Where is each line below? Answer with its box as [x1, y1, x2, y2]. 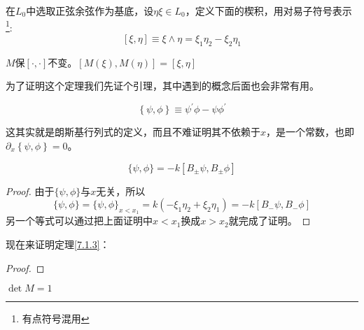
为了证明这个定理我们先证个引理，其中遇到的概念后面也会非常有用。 [6, 78, 319, 93]
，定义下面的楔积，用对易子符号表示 [185, 3, 352, 17]
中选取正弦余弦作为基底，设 [26, 3, 154, 17]
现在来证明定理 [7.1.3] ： [6, 236, 110, 251]
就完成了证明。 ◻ [228, 213, 311, 228]
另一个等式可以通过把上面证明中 [6, 213, 153, 228]
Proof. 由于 [6, 183, 55, 198]
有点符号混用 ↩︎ [22, 311, 90, 326]
